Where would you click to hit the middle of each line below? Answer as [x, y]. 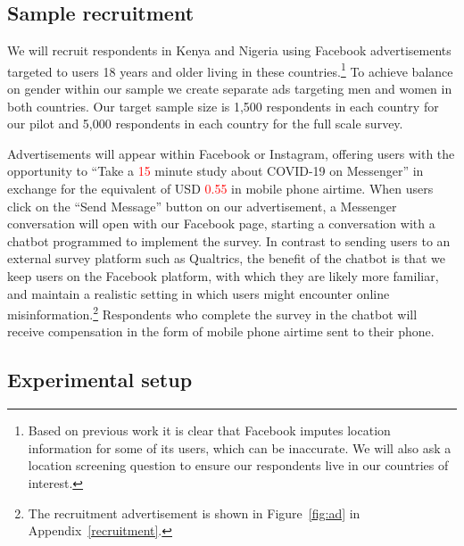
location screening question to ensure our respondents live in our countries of [238, 465]
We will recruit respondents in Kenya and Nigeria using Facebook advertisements [229, 50]
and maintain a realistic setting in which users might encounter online [199, 293]
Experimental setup [100, 380]
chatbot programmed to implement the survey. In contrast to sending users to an [229, 240]
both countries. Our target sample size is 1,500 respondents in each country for [223, 106]
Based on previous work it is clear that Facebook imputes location [209, 430]
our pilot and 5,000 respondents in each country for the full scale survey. [205, 124]
